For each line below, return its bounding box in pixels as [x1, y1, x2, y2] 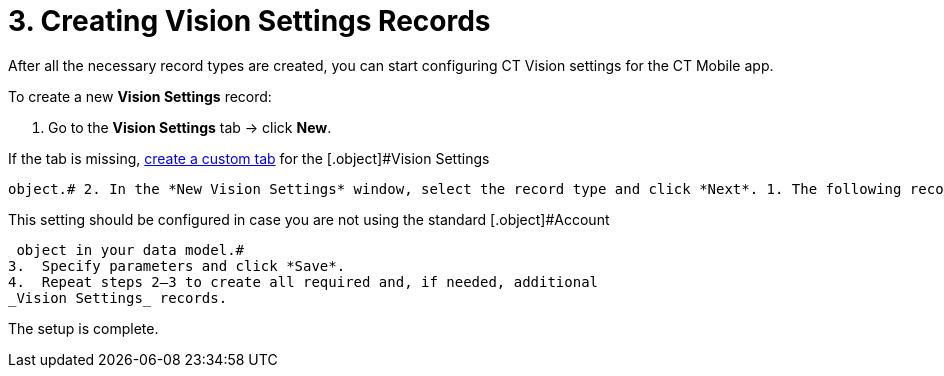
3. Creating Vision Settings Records [8, 4, 491, 38]
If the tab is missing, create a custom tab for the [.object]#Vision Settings [8, 149, 490, 167]
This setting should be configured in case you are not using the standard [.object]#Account [8, 210, 610, 228]
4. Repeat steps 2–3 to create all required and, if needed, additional [8, 273, 599, 290]
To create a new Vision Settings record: [8, 87, 272, 105]
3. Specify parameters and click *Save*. [8, 257, 346, 274]
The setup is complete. [8, 319, 159, 337]
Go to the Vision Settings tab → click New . [48, 118, 332, 136]
